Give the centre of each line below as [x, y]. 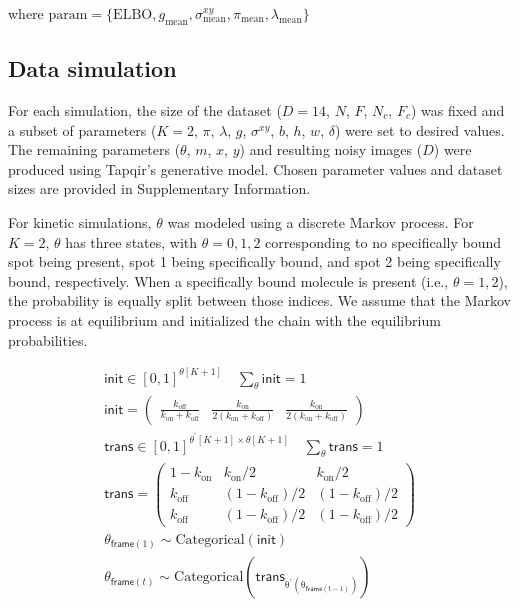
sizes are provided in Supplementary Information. [159, 188]
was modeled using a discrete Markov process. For [320, 221]
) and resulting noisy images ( [331, 149]
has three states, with [131, 241]
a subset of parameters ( [82, 129]
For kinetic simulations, [80, 221]
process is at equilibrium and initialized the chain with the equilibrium [224, 319]
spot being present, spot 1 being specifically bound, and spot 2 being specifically [254, 261]
